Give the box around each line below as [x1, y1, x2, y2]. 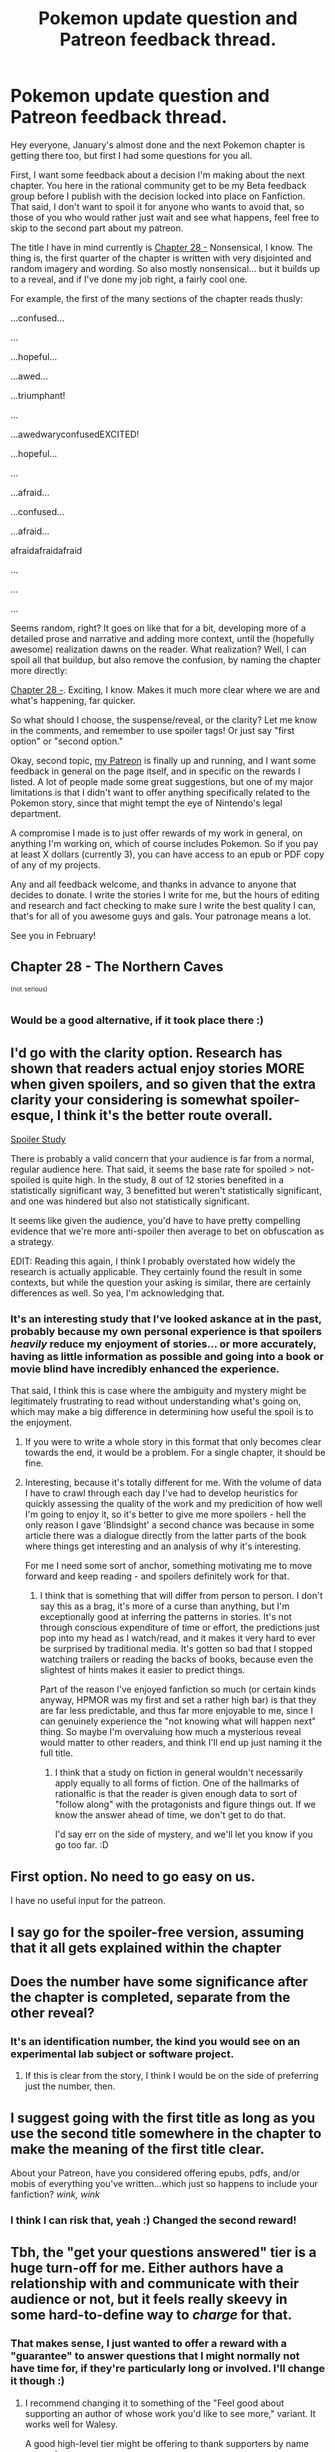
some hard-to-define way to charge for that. [10, 2307, 293, 2324]
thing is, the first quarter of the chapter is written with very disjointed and [10, 252, 312, 264]
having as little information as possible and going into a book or [10, 1349, 325, 1363]
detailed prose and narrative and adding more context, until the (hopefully [10, 632, 315, 644]
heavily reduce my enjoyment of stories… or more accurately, [10, 1337, 317, 1351]
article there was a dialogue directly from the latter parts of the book [24, 1530, 307, 1542]
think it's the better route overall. [63, 1107, 273, 1124]
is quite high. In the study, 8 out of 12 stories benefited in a [42, 1174, 285, 1186]
